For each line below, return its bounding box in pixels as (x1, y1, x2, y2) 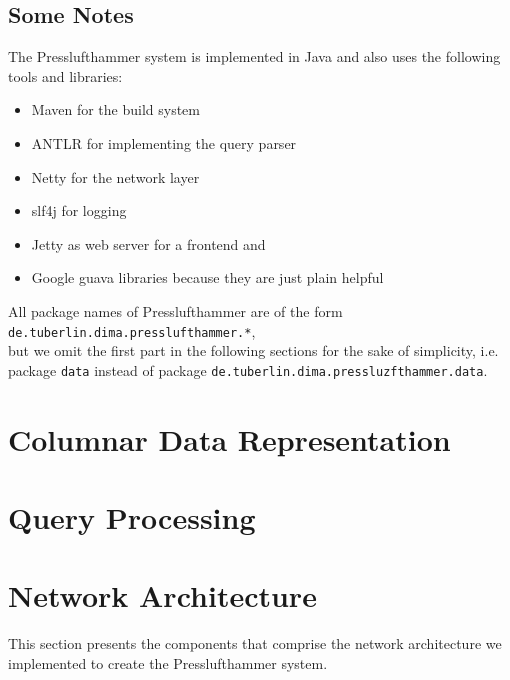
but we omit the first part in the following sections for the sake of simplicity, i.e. (8, 340, 499, 361)
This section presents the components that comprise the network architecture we (8, 633, 502, 654)
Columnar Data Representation (8, 418, 451, 459)
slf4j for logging (31, 200, 127, 221)
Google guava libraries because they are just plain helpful (31, 267, 384, 288)
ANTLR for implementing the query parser (31, 132, 297, 153)
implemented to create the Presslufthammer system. (8, 652, 328, 673)
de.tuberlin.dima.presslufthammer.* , (8, 320, 256, 341)
